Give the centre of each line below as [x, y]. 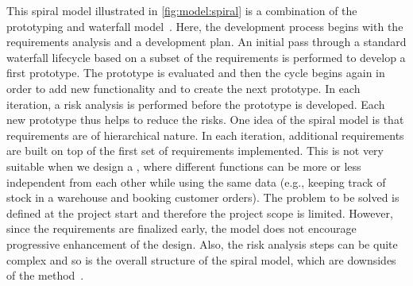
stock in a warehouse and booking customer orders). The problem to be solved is [203, 197]
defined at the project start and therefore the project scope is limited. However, [200, 213]
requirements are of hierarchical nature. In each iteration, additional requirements [205, 135]
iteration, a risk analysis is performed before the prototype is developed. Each [196, 104]
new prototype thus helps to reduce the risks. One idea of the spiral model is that [205, 120]
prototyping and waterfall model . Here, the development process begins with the [205, 26]
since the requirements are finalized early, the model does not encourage [181, 228]
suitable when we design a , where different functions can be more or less [184, 166]
